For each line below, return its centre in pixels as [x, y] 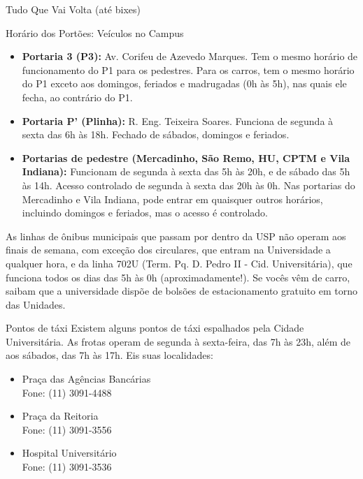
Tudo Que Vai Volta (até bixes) [73, 9]
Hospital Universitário [69, 453]
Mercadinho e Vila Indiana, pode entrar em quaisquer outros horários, [172, 199]
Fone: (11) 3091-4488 [67, 392]
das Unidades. [36, 304]
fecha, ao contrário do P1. [77, 97]
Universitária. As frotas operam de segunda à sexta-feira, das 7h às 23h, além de [178, 341]
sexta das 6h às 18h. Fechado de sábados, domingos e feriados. [156, 134]
